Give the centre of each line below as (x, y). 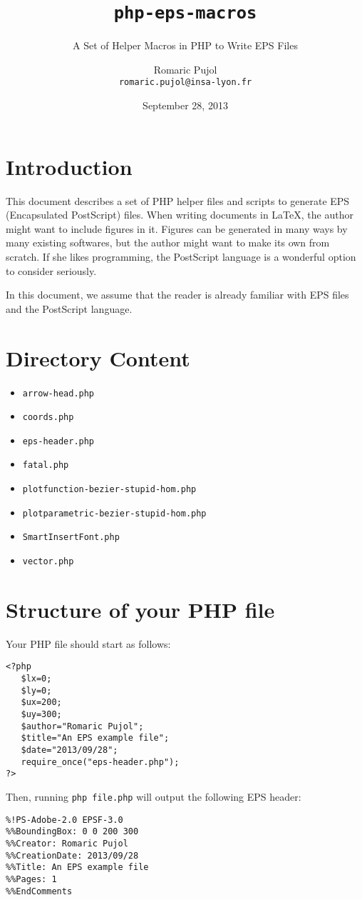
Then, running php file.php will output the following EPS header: (154, 797)
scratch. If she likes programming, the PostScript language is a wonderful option (181, 256)
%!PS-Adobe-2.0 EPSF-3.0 (64, 820)
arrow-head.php (58, 393)
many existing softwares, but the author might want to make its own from (168, 242)
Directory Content (98, 357)
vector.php (48, 562)
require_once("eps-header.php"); (100, 762)
